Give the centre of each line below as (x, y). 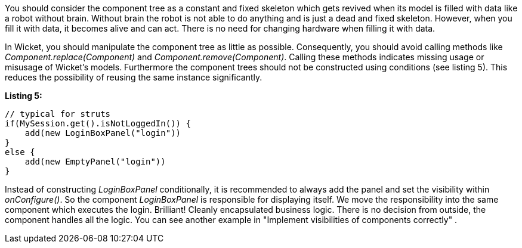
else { (20, 152)
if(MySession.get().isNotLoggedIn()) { (98, 123)
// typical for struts (58, 114)
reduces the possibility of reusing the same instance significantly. (134, 77)
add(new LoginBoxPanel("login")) (103, 133)
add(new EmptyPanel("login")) (95, 162)
